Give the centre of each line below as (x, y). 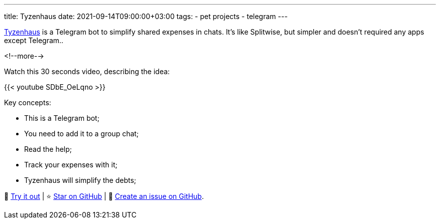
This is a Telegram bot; (62, 118)
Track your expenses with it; (71, 165)
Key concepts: (28, 102)
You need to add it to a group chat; (82, 134)
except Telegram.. (34, 40)
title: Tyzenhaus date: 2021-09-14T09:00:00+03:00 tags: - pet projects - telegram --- (146, 16)
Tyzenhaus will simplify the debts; (80, 180)
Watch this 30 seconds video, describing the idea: (87, 71)
